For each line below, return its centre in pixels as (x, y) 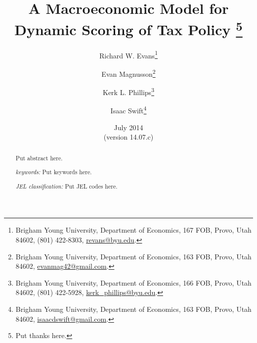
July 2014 (128, 127)
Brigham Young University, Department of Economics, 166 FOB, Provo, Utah (133, 282)
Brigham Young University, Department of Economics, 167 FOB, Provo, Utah (133, 230)
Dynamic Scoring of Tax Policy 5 (128, 28)
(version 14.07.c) (128, 137)
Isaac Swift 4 (128, 110)
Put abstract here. (39, 158)
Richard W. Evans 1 (128, 54)
